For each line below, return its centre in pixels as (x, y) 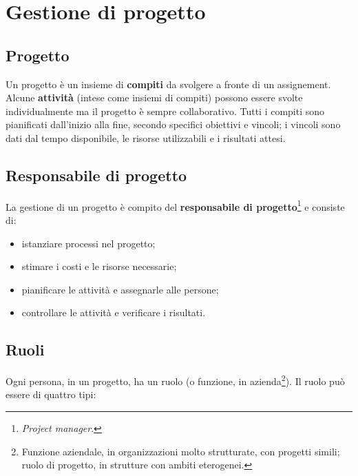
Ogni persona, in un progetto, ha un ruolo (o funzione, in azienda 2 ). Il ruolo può (175, 380)
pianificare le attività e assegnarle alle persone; (120, 289)
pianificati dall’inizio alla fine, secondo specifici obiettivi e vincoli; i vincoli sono (173, 124)
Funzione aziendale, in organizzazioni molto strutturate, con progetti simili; (181, 451)
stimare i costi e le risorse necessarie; (99, 266)
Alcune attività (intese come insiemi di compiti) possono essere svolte (154, 97)
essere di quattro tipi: (51, 394)
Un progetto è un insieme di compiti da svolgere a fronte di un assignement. (168, 84)
